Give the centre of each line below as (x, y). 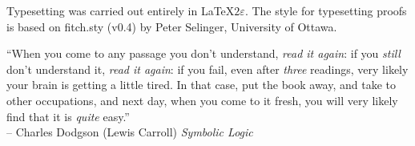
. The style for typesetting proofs (326, 10)
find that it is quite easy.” (68, 116)
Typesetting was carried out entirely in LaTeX (121, 10)
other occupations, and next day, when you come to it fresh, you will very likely (202, 100)
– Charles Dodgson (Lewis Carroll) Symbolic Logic (130, 132)
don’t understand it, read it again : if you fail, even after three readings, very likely (207, 69)
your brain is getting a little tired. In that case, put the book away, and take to (201, 85)
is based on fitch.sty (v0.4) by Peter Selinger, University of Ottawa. (172, 26)
